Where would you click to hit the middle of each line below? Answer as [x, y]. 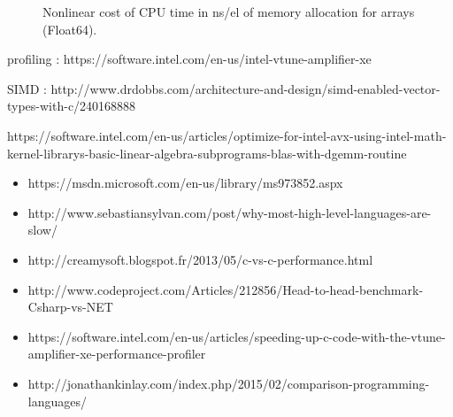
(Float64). [70, 29]
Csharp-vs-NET [70, 307]
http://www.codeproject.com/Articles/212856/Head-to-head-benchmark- [226, 289]
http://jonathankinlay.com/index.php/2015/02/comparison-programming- [229, 383]
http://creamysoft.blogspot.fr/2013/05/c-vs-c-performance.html [200, 259]
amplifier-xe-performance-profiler [117, 354]
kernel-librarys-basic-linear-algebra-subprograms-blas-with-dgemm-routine [207, 153]
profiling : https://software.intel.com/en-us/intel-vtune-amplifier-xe [189, 59]
